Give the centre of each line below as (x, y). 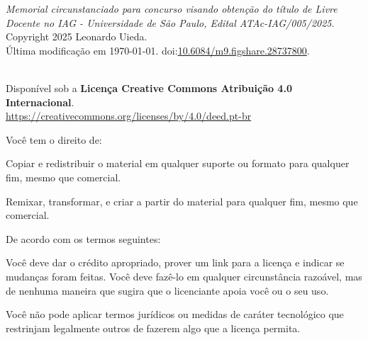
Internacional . (40, 102)
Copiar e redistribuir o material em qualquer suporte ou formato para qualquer (178, 163)
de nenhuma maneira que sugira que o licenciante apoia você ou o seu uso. (167, 290)
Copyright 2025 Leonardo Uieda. (77, 36)
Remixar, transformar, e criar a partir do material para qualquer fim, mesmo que (182, 201)
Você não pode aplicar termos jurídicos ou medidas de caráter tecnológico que (175, 314)
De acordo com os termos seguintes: (83, 238)
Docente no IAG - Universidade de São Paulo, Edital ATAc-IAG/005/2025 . (170, 22)
